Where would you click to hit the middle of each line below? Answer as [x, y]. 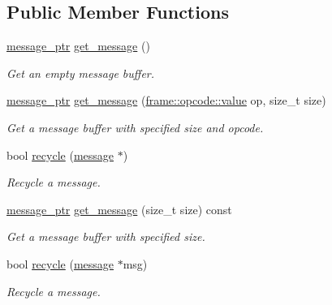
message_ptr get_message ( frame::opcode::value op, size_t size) [166, 100]
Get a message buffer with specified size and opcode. [135, 127]
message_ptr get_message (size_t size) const [119, 209]
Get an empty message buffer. [81, 73]
